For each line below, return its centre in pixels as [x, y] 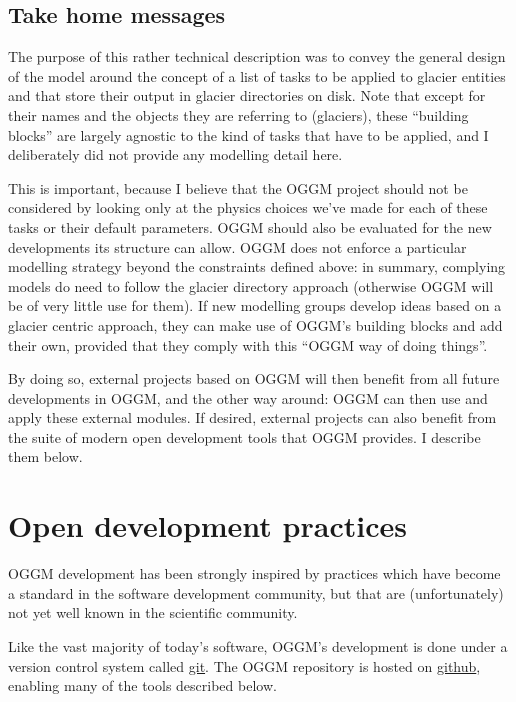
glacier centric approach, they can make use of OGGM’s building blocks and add [255, 324]
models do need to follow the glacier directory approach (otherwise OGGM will [251, 285]
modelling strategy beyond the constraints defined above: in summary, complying [257, 266]
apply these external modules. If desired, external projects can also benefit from [252, 417]
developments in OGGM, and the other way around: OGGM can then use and [248, 397]
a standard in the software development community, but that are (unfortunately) [256, 592]
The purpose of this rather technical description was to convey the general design [257, 56]
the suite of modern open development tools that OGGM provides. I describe [244, 436]
